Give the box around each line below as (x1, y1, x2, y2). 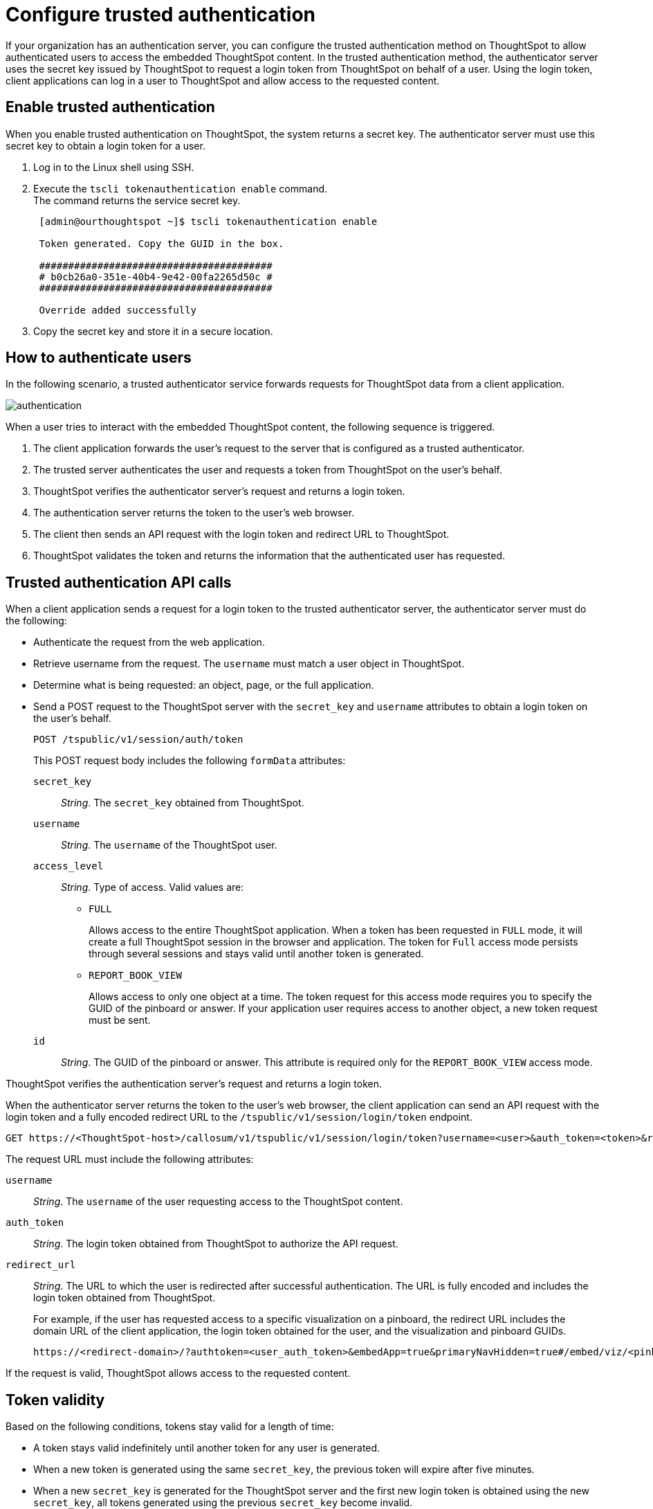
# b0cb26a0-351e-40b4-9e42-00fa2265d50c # (39, 271, 273, 282)
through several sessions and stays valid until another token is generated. (89, 948, 424, 960)
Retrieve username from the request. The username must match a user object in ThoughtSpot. (33, 658, 465, 670)
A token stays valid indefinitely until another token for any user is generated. (33, 1442, 380, 1454)
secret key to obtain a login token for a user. (6, 139, 205, 152)
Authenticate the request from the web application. (33, 636, 265, 649)
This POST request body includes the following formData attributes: (33, 754, 346, 767)
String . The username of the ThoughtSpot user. (61, 839, 277, 851)
